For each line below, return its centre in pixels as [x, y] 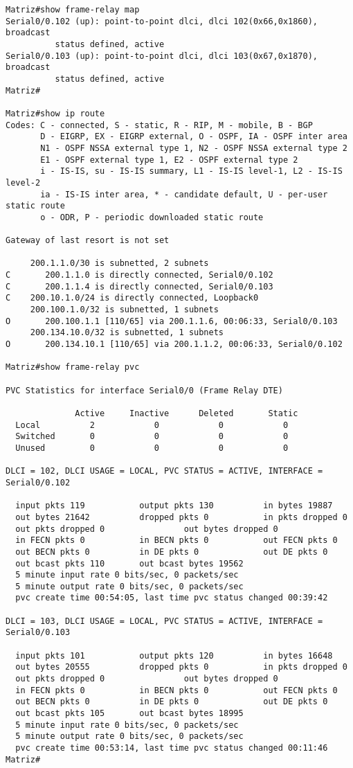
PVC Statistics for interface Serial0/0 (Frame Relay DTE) [144, 390]
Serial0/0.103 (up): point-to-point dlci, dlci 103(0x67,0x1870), [162, 56]
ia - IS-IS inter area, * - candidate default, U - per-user [184, 194]
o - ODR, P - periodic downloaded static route [152, 217]
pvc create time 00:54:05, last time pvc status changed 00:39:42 [172, 598]
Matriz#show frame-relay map [73, 10]
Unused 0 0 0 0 [152, 448]
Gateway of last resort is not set [88, 241]
